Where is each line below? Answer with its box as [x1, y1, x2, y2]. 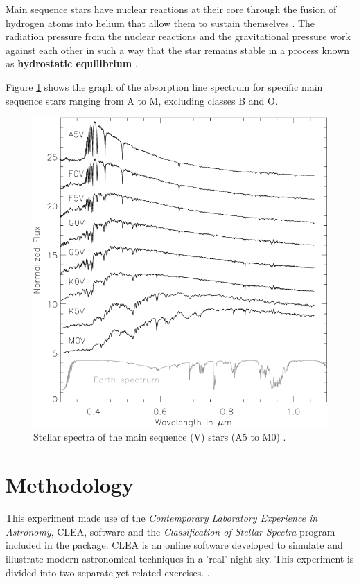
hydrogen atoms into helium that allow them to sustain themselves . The [6, 15, 315, 30]
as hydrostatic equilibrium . [6, 56, 138, 71]
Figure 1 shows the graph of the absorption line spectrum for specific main [6, 79, 323, 94]
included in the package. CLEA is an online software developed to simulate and [6, 538, 343, 552]
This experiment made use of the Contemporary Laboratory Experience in [6, 511, 318, 525]
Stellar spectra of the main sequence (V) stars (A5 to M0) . [33, 430, 286, 444]
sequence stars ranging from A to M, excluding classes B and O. [6, 93, 278, 107]
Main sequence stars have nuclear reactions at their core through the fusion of [6, 2, 337, 16]
